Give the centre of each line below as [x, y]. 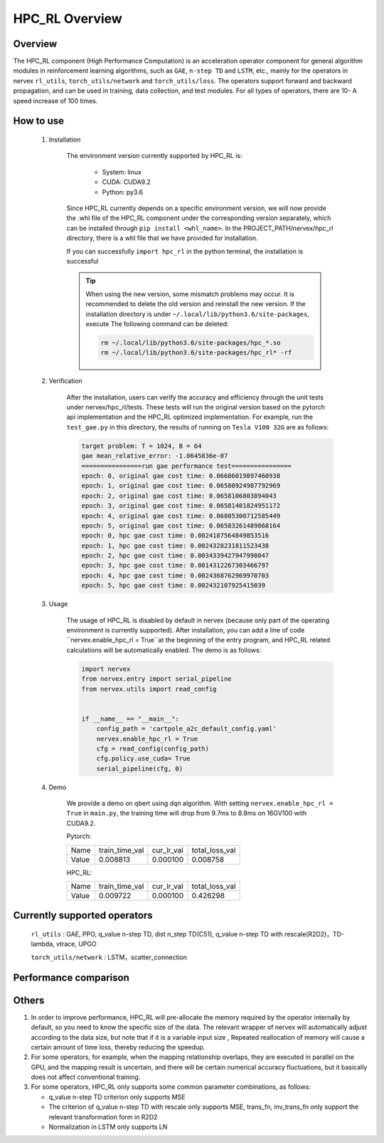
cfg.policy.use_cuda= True [144, 759]
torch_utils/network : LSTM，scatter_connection [109, 957]
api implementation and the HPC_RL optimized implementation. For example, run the [190, 417]
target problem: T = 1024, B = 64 [142, 446]
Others [29, 1000]
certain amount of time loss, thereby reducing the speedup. [118, 1047]
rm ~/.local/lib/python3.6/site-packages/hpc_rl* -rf [196, 353]
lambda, [43, 944]
